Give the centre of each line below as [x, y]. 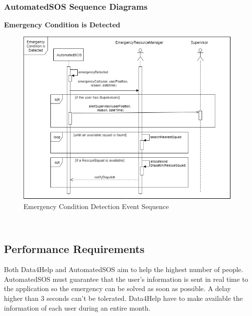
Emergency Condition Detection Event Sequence [96, 206]
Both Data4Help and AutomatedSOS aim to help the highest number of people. [124, 269]
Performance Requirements [74, 249]
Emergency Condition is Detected [62, 25]
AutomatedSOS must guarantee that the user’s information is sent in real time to [126, 279]
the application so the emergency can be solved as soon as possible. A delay [117, 288]
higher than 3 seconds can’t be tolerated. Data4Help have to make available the [124, 298]
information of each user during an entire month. [77, 307]
